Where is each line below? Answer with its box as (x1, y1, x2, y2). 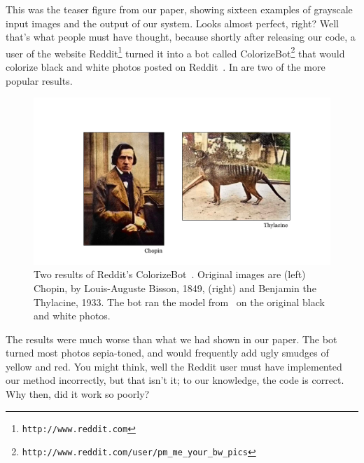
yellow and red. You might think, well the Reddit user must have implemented (6, 359, 342, 373)
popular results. (6, 73, 73, 88)
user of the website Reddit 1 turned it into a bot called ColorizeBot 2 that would (6, 43, 345, 60)
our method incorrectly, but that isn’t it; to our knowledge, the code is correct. (6, 373, 344, 387)
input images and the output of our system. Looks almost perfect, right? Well (6, 15, 339, 30)
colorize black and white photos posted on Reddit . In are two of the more (6, 60, 325, 74)
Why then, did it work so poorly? (6, 387, 150, 401)
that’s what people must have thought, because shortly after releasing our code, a (6, 29, 356, 44)
